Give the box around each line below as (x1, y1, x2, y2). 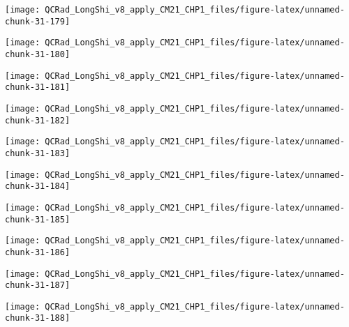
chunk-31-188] (5, 313, 70, 324)
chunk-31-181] (5, 82, 70, 93)
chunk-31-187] (5, 280, 70, 291)
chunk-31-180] (5, 49, 70, 59)
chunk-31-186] (5, 247, 70, 257)
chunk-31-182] (5, 115, 70, 126)
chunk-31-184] (5, 181, 70, 192)
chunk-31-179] (5, 16, 70, 26)
